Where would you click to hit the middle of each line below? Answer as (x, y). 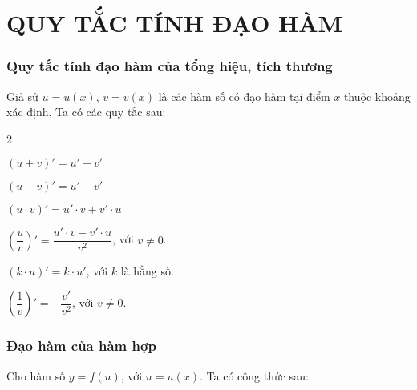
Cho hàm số (36, 375)
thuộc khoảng (377, 96)
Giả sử (22, 96)
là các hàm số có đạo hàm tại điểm (244, 96)
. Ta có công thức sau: (254, 375)
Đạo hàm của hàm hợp (81, 346)
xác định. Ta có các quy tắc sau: (86, 112)
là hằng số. (147, 270)
